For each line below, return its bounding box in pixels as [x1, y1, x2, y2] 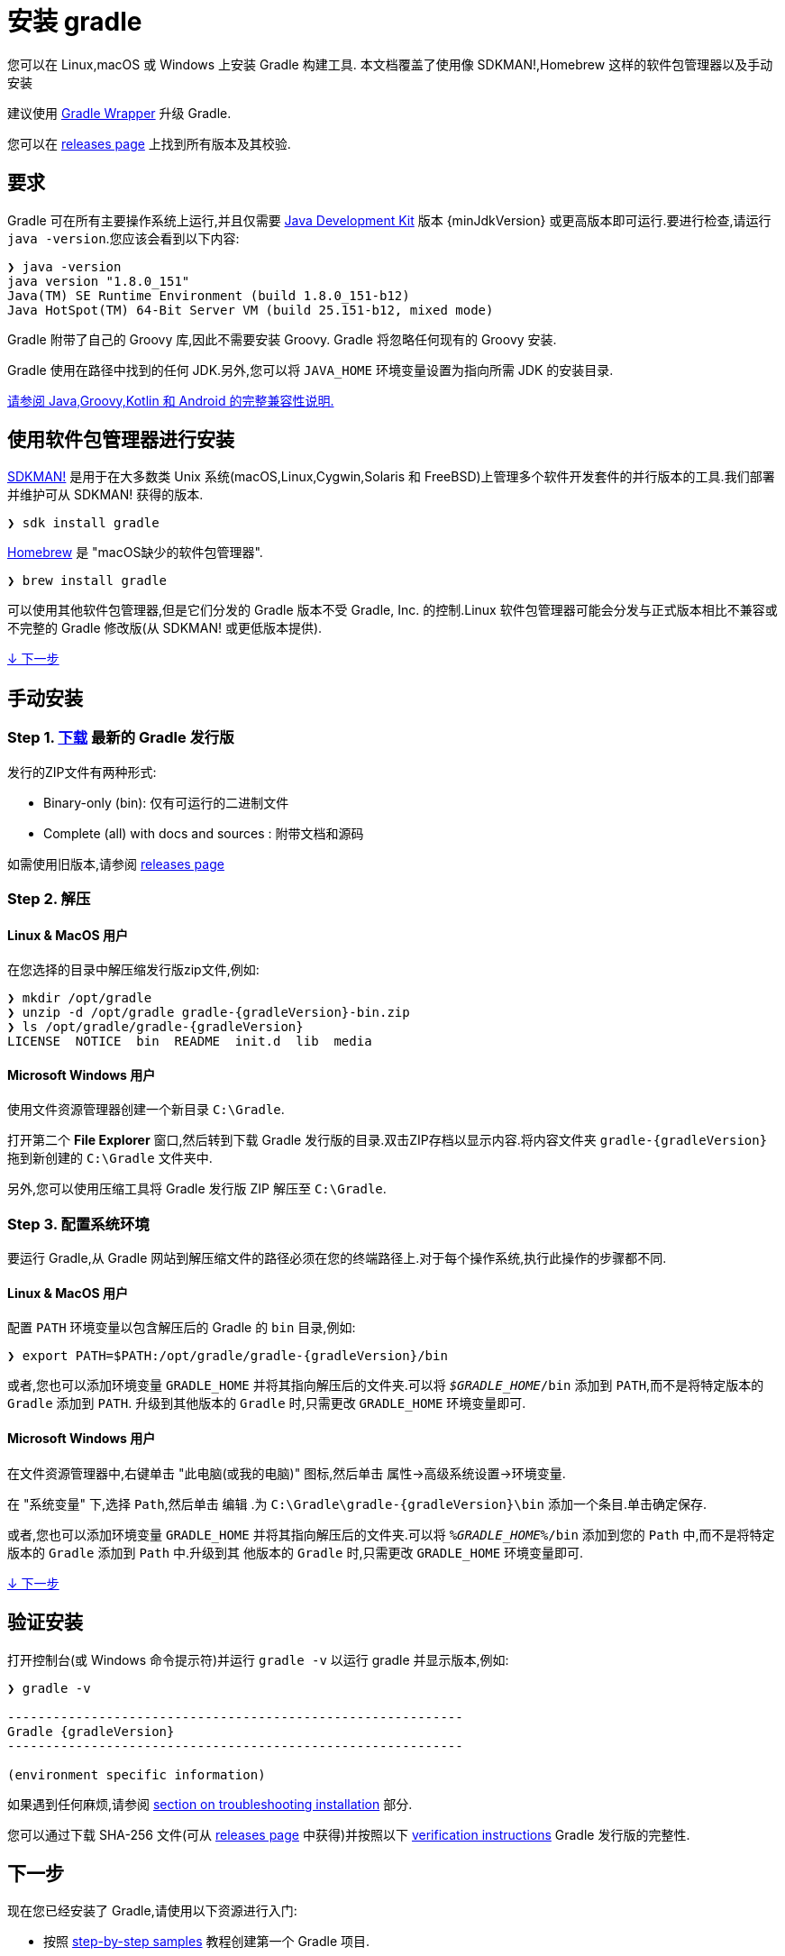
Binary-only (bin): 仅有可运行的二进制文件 [43, 794, 289, 810]
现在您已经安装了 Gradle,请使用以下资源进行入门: [7, 1903, 297, 1919]
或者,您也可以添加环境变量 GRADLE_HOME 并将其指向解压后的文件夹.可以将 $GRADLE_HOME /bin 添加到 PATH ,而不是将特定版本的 [7, 1377, 764, 1394]
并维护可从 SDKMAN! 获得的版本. [7, 487, 204, 503]
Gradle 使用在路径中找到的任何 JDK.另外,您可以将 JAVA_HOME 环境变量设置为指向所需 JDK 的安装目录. [7, 361, 614, 378]
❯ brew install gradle [7, 573, 168, 589]
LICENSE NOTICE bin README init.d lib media [7, 1034, 372, 1049]
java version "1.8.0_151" [7, 273, 190, 288]
